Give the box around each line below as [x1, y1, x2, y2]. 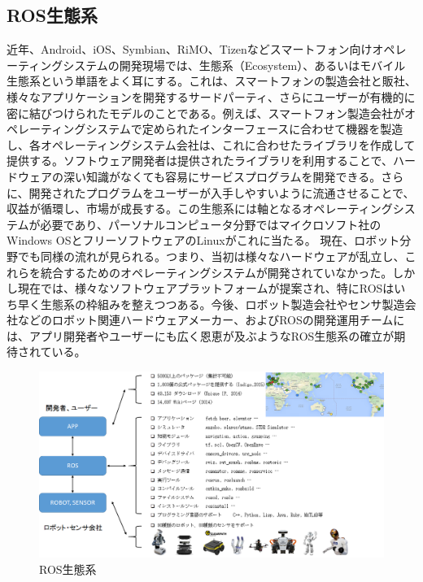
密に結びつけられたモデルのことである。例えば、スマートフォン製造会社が [7, 104, 405, 121]
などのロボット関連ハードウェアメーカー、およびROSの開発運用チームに [17, 311, 405, 328]
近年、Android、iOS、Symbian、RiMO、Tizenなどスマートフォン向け [7, 41, 373, 58]
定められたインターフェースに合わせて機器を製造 [142, 120, 403, 137]
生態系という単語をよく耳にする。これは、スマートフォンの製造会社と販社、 [7, 72, 416, 89]
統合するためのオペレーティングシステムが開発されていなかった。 [40, 263, 393, 280]
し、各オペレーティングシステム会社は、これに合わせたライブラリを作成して [7, 136, 416, 153]
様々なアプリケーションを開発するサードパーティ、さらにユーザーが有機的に [7, 88, 416, 105]
